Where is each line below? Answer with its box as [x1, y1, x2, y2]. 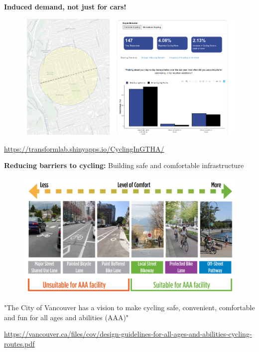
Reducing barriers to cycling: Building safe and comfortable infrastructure [4, 160, 244, 171]
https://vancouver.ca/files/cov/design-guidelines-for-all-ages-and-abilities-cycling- [4, 329, 252, 339]
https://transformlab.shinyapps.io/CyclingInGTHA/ [4, 143, 164, 154]
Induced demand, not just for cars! [4, 1, 127, 11]
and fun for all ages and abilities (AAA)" [4, 312, 129, 322]
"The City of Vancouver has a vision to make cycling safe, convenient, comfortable [4, 302, 255, 313]
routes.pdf [4, 339, 35, 349]
